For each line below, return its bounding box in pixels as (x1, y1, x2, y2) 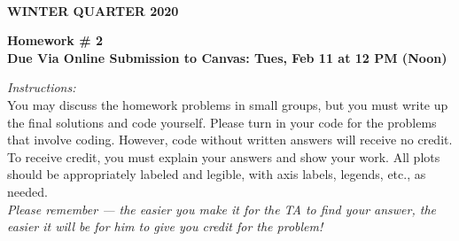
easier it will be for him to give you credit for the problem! (7, 217, 323, 236)
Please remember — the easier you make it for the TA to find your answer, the (7, 199, 437, 218)
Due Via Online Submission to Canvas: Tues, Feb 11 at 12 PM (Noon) (7, 48, 447, 66)
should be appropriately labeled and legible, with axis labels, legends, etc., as (7, 165, 426, 183)
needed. (7, 182, 48, 200)
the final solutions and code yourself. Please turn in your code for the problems (7, 113, 437, 131)
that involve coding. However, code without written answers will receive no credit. (7, 130, 453, 149)
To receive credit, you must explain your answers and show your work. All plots (7, 147, 440, 166)
